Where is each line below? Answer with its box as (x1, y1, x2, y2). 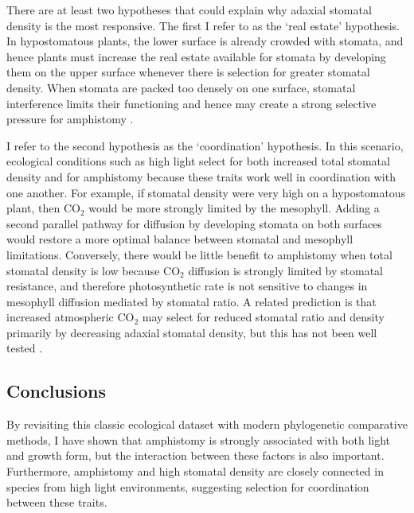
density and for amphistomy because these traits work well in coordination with (6, 168, 396, 185)
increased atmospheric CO (6, 309, 135, 325)
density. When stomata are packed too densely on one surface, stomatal (6, 79, 356, 95)
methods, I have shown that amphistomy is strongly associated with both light (6, 431, 391, 448)
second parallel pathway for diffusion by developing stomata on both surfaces (6, 215, 382, 231)
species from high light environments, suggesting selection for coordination (6, 478, 369, 495)
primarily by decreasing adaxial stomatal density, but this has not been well (6, 324, 377, 340)
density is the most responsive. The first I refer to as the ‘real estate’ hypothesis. (6, 17, 400, 33)
